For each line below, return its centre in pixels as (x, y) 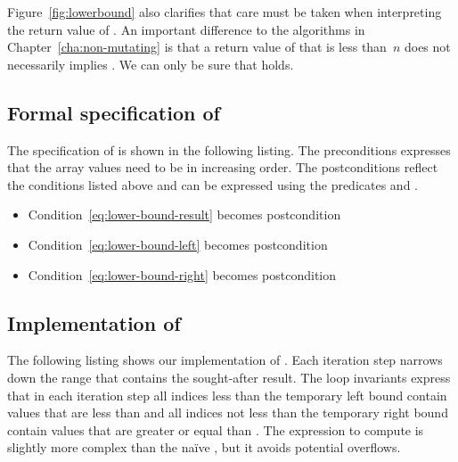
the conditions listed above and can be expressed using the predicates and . (213, 184)
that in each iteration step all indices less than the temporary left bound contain (227, 395)
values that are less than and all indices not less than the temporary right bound (228, 412)
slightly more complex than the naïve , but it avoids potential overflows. (204, 447)
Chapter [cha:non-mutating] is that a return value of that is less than (197, 47)
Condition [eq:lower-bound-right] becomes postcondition (182, 274)
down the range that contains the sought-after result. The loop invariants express (229, 377)
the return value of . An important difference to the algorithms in (186, 29)
